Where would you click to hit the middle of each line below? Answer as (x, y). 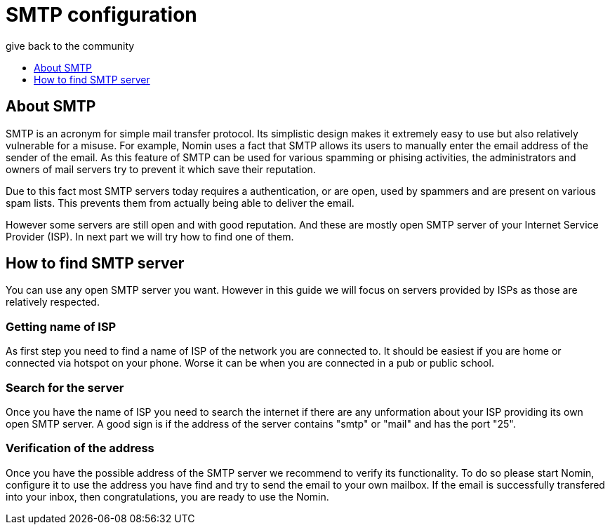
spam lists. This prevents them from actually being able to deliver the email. (180, 203)
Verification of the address (80, 448)
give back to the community (70, 46)
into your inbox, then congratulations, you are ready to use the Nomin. (167, 496)
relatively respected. (53, 302)
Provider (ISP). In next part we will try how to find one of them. (150, 236)
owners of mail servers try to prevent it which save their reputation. (161, 169)
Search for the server (65, 387)
